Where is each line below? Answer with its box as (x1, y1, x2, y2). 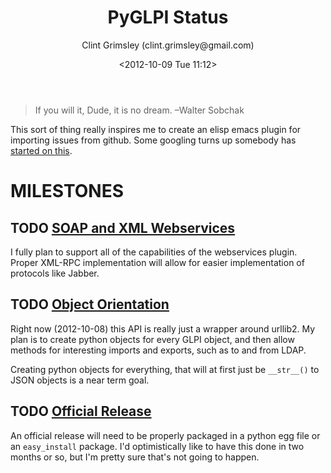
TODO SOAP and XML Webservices (10, 219, 236, 236)
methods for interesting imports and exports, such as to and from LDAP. (10, 344, 307, 356)
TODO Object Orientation (10, 296, 170, 313)
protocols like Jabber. (10, 267, 100, 279)
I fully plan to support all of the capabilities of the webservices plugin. (10, 246, 298, 258)
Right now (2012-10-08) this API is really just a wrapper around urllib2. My (10, 322, 316, 335)
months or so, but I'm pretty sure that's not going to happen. (10, 451, 260, 463)
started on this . (10, 144, 73, 156)
